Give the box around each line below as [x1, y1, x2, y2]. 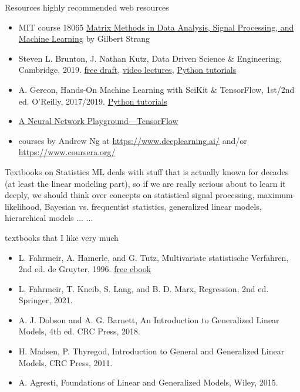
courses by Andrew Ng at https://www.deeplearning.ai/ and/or [18, 134, 247, 146]
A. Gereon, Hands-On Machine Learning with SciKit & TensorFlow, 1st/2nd [18, 83, 295, 95]
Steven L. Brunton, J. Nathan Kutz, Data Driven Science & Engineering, [18, 52, 282, 64]
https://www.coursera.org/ [18, 146, 116, 158]
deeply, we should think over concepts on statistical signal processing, [5, 189, 255, 201]
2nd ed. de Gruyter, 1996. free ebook [18, 263, 151, 275]
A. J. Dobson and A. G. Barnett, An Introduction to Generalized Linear [18, 313, 279, 326]
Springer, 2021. [18, 294, 73, 306]
